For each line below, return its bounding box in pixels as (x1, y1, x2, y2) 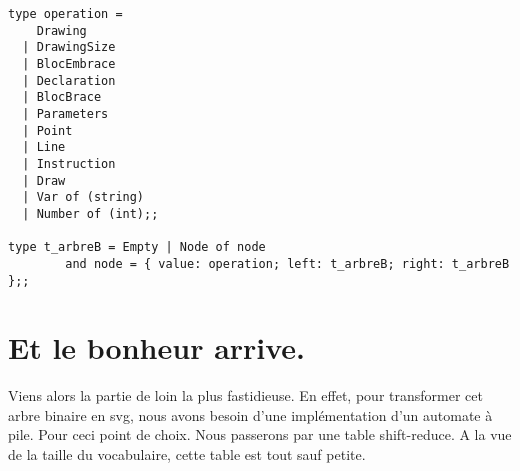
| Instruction (22, 156, 116, 171)
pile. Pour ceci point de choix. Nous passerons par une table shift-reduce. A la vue (8, 424, 512, 445)
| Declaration (22, 73, 116, 88)
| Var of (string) (22, 190, 145, 205)
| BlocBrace (22, 90, 102, 105)
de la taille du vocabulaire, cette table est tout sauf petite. (8, 444, 366, 465)
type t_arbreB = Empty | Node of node (8, 240, 266, 255)
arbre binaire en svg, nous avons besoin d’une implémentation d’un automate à (8, 404, 493, 425)
